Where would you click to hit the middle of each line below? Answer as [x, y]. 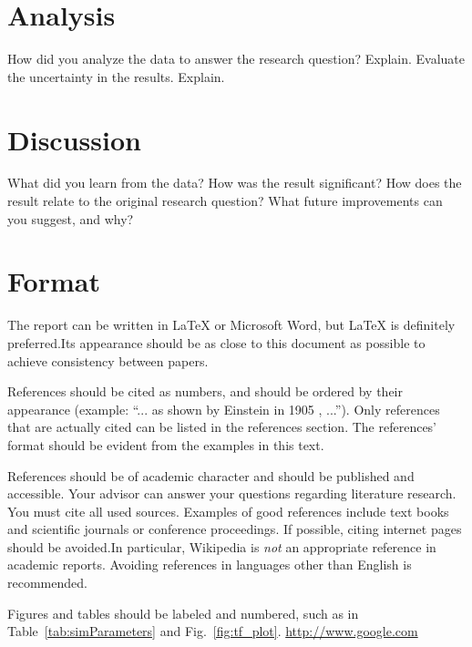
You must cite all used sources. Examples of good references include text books [228, 511]
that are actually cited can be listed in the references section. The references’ [222, 427]
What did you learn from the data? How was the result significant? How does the [235, 183]
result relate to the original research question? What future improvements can [225, 201]
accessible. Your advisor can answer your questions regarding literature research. [232, 493]
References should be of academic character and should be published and [211, 475]
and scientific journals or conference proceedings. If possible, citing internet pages [235, 529]
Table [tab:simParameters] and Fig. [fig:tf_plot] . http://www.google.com [213, 631]
